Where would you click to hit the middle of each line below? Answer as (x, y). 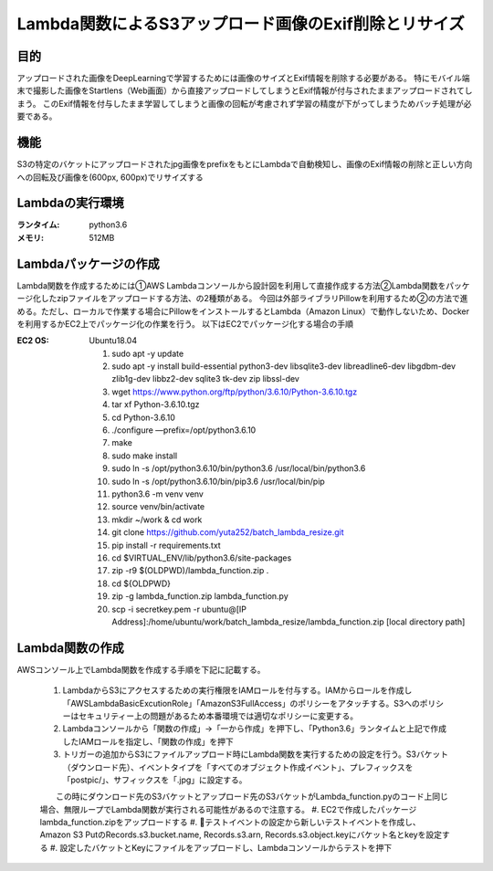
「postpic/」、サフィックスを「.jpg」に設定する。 (155, 780)
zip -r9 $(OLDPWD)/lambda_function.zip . (190, 571)
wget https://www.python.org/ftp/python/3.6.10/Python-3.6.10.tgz (235, 392)
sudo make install (145, 456)
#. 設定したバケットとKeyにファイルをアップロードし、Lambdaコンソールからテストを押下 (221, 847)
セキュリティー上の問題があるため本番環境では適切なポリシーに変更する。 (218, 716)
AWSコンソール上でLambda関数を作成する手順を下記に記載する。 (141, 669)
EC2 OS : (33, 341)
